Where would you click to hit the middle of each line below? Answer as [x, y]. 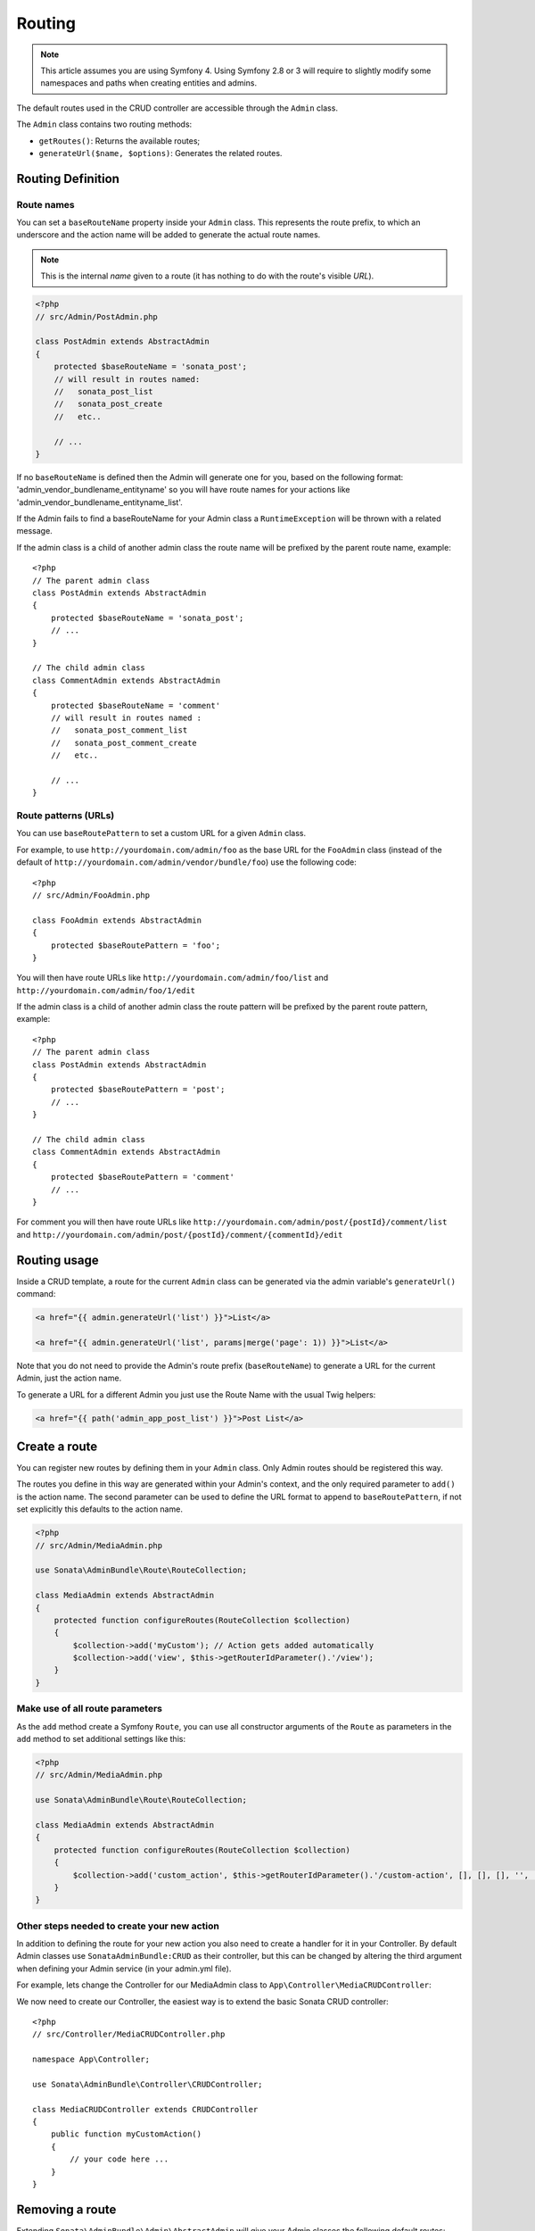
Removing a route [66, 2209]
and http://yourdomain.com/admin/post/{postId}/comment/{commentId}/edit [180, 1234]
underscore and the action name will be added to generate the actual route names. [169, 235]
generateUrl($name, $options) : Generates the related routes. [160, 153]
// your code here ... [119, 2159]
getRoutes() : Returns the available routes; [119, 141]
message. [34, 531]
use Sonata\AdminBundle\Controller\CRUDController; [148, 2084]
